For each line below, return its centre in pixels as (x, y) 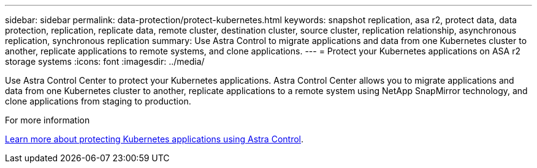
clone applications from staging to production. (98, 101)
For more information (48, 120)
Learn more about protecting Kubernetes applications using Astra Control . (154, 139)
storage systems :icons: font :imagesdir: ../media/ (105, 61)
